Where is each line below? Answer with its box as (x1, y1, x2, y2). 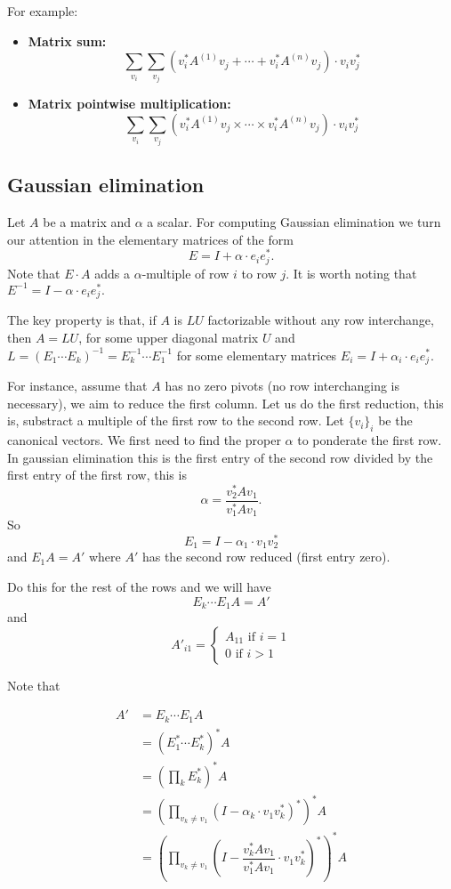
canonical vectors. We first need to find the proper (7, 430, 281, 449)
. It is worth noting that (286, 263, 417, 282)
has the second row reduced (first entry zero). (141, 547, 391, 566)
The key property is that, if (7, 311, 157, 329)
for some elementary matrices (176, 345, 337, 364)
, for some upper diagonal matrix (78, 327, 259, 346)
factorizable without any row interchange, (207, 311, 434, 329)
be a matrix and (43, 213, 132, 231)
